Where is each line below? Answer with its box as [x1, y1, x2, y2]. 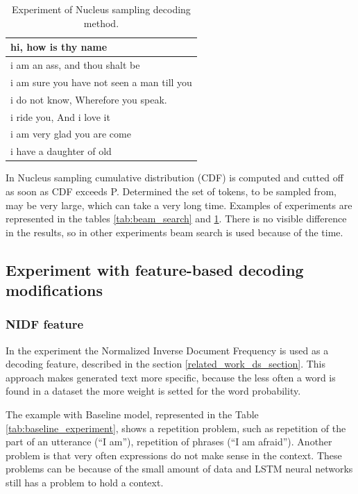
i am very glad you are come [10, 126, 131, 141]
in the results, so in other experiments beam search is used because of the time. [6, 224, 343, 239]
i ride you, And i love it [10, 109, 110, 124]
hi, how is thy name [10, 40, 108, 54]
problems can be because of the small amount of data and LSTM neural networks [6, 461, 353, 476]
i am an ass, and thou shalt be [10, 58, 140, 72]
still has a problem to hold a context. [6, 475, 164, 490]
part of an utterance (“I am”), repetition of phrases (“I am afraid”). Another [6, 434, 332, 449]
